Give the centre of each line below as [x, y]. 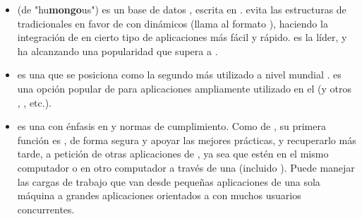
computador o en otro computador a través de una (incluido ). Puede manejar [186, 167]
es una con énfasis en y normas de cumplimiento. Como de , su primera [171, 126]
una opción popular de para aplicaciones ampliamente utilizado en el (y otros [184, 88]
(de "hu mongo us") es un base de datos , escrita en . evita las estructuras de [182, 9]
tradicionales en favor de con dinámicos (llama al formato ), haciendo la [173, 23]
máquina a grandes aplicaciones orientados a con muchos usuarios [159, 195]
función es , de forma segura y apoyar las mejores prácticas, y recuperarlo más [187, 140]
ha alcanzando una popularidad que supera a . [117, 51]
